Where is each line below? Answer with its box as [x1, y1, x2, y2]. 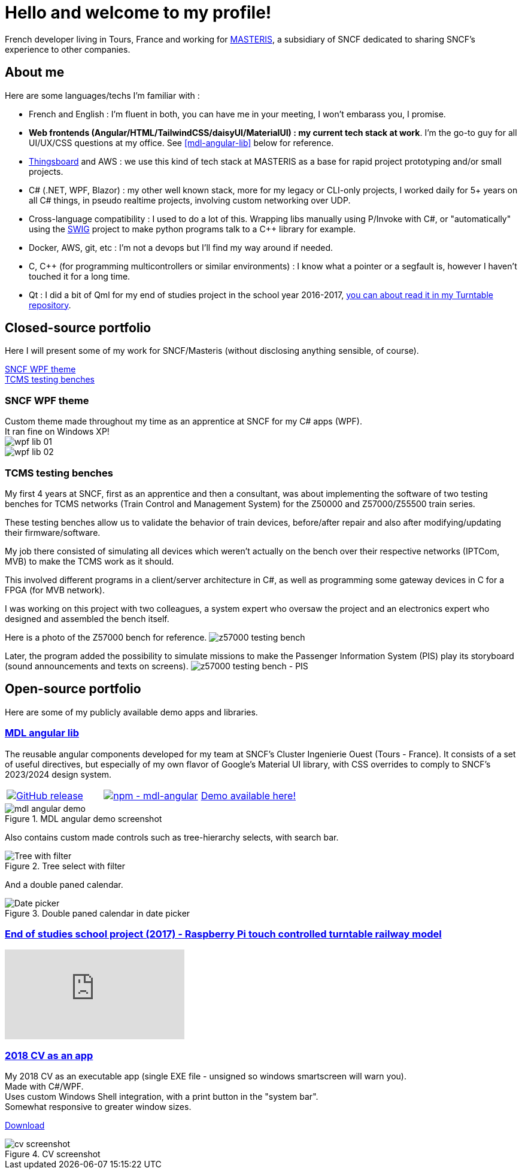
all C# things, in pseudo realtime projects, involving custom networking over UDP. [29, 195, 351, 205]
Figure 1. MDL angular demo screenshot [5, 813, 162, 824]
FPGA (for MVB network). [5, 584, 105, 595]
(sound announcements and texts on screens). [5, 660, 189, 671]
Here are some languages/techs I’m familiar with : [5, 90, 200, 101]
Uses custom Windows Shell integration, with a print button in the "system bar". [5, 1091, 318, 1102]
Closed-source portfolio [5, 320, 151, 336]
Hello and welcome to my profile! [5, 2, 272, 23]
